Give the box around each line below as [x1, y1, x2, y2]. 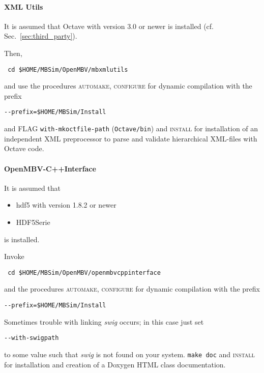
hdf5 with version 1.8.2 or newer [16, 199, 116, 210]
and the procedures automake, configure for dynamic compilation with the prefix [4, 283, 260, 294]
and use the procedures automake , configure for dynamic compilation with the [4, 80, 252, 91]
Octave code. [4, 143, 44, 154]
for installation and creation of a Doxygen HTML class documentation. [4, 359, 226, 369]
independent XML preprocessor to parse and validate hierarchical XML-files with [4, 133, 257, 144]
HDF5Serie [16, 216, 50, 227]
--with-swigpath [4, 334, 59, 342]
